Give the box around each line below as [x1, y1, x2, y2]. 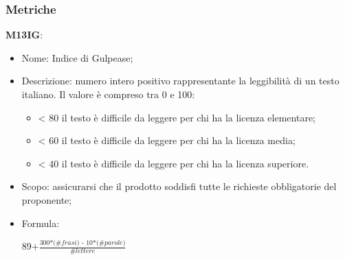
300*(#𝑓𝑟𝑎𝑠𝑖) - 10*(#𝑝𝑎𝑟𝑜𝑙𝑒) [39, 239, 126, 247]
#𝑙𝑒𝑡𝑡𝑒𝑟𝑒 [69, 248, 96, 255]
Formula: [21, 215, 60, 230]
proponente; [21, 192, 72, 206]
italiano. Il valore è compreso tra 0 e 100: [21, 87, 195, 101]
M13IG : [5, 27, 43, 42]
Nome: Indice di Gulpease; [21, 50, 133, 64]
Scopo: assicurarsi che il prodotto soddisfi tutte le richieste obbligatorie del [21, 179, 337, 193]
